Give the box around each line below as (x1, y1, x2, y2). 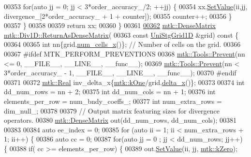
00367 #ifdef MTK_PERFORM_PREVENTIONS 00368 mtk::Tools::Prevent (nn (4, 48, 245, 58)
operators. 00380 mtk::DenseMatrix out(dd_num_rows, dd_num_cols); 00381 (4, 115, 237, 125)
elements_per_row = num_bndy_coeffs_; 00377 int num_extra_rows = (4, 96, 222, 106)
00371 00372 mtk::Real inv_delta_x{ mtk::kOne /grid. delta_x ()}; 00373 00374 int (4, 77, 245, 87)
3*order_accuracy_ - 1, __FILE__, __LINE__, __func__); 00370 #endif (4, 68, 236, 78)
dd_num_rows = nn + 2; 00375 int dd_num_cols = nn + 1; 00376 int (4, 86, 216, 97)
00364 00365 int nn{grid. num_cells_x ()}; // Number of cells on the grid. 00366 (4, 39, 241, 49)
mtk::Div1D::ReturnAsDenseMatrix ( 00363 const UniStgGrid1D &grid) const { (4, 29, 239, 40)
